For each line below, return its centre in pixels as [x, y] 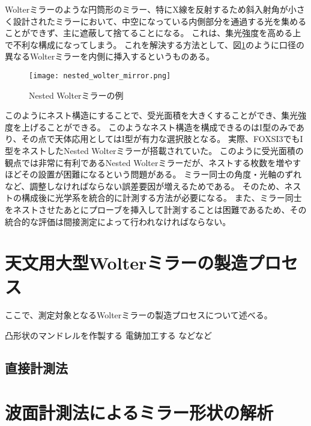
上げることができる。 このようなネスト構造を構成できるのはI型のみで [159, 127]
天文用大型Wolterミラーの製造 [126, 263]
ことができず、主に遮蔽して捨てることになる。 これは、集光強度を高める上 [153, 33]
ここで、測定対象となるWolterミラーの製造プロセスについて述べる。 [139, 315]
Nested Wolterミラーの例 [76, 95]
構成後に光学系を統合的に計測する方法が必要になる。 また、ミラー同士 [162, 198]
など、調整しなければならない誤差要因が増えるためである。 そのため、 [145, 186]
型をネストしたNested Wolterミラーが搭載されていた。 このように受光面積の [154, 150]
